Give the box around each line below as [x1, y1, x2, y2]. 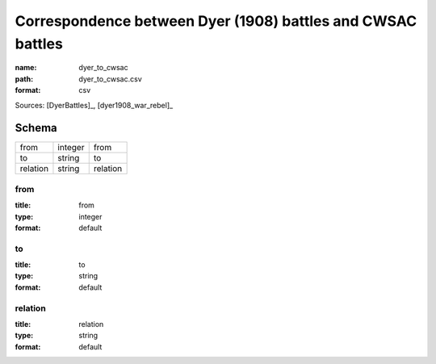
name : [15, 63, 37, 73]
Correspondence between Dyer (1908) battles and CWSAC [15, 12, 417, 30]
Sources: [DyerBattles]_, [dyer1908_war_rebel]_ [15, 100, 174, 110]
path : [15, 73, 34, 84]
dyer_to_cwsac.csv [78, 73, 143, 84]
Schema [15, 121, 58, 135]
